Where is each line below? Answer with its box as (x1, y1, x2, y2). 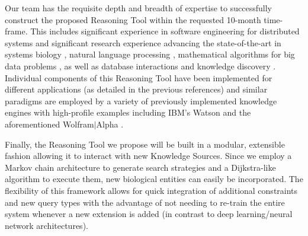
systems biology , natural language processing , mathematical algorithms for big (5, 48, 295, 60)
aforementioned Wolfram (5, 117, 94, 130)
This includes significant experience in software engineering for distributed (30, 25, 300, 37)
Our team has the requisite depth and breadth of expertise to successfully (5, 2, 272, 14)
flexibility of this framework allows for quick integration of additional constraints (5, 184, 298, 196)
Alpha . (96, 117, 124, 130)
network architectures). (5, 219, 88, 231)
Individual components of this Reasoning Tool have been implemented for (5, 71, 272, 84)
